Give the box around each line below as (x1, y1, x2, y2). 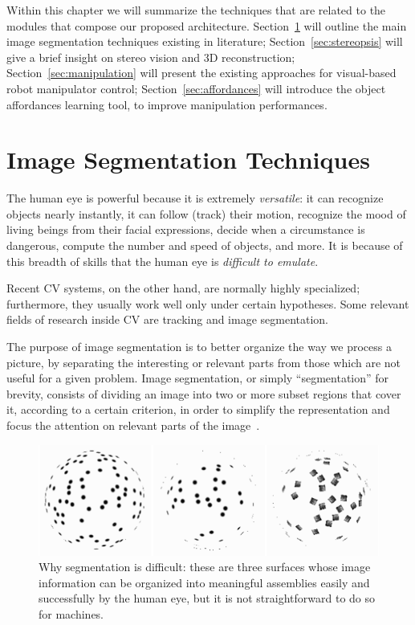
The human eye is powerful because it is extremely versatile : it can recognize (6, 190, 384, 206)
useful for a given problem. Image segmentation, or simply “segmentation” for (6, 370, 389, 386)
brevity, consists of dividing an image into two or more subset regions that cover (6, 385, 401, 402)
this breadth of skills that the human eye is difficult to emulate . (6, 252, 319, 269)
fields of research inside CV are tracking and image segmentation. (6, 311, 328, 328)
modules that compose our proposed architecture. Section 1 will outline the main (6, 17, 407, 34)
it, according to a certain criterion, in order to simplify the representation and (6, 401, 390, 418)
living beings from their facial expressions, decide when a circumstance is (6, 221, 365, 238)
